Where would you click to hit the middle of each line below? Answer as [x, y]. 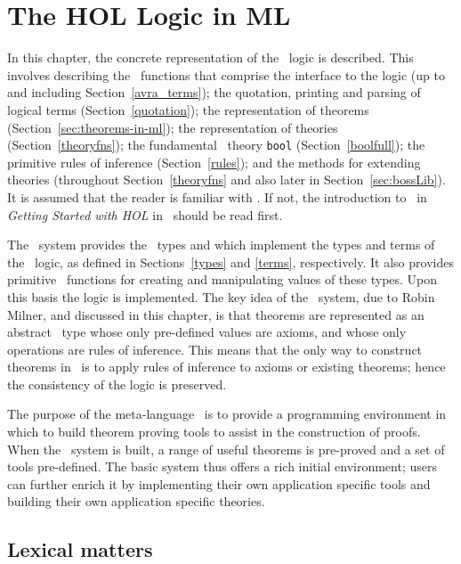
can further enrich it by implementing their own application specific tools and [219, 483]
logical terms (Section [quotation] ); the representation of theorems [188, 109]
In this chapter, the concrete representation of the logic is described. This [210, 57]
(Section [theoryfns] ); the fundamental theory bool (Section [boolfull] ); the [216, 145]
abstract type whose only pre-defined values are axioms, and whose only [207, 332]
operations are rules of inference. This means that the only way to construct [215, 349]
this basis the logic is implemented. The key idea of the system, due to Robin [221, 296]
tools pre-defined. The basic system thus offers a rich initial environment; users [222, 466]
